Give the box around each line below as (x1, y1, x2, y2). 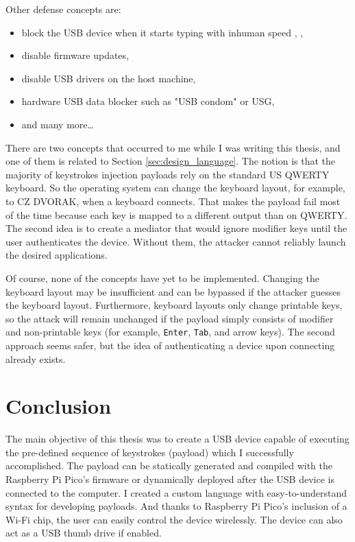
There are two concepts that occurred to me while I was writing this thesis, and (5, 140, 341, 154)
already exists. (5, 351, 66, 366)
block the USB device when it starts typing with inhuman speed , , (21, 25, 304, 39)
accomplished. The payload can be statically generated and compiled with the (5, 458, 332, 473)
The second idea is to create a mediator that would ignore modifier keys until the (5, 221, 347, 235)
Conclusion (5, 392, 112, 420)
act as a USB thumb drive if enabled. (5, 526, 162, 540)
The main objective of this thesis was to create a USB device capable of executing (5, 432, 350, 446)
